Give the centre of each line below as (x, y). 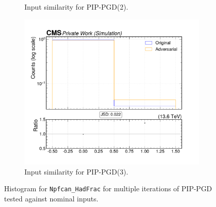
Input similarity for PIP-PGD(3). (76, 171)
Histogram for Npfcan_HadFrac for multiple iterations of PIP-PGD (108, 188)
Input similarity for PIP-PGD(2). (76, 7)
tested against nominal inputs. (51, 198)
